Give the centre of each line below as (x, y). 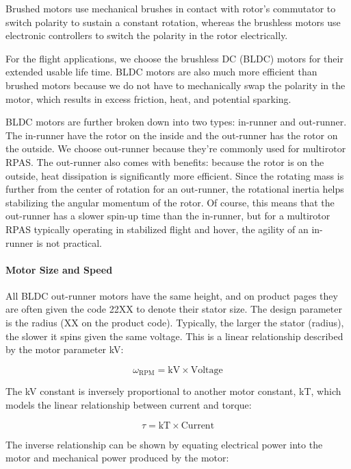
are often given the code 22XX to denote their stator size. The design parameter (174, 309)
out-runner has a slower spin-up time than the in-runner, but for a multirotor (168, 216)
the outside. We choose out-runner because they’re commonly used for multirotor (176, 148)
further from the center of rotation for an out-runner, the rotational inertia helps (175, 189)
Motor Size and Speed (59, 269)
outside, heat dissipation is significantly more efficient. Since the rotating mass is (175, 175)
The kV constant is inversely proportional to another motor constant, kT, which (173, 391)
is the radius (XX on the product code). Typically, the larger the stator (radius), (175, 323)
